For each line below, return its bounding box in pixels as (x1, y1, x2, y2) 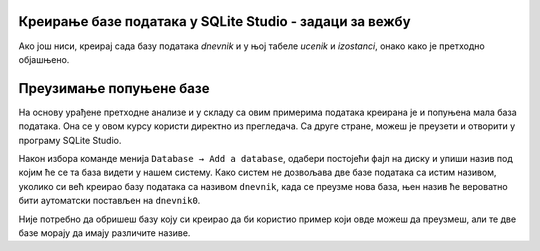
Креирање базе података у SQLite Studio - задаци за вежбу (18, 13, 411, 30)
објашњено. (18, 53, 70, 65)
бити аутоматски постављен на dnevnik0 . (18, 195, 201, 207)
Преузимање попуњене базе (18, 80, 210, 97)
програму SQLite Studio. (18, 134, 122, 146)
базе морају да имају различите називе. (18, 226, 191, 239)
